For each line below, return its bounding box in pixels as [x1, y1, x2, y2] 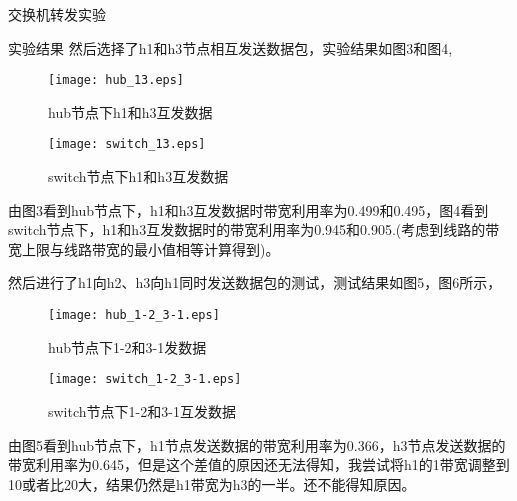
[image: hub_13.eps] [48, 73, 185, 88]
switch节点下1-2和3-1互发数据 [48, 400, 236, 421]
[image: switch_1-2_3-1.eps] [48, 372, 242, 387]
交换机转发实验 [8, 4, 106, 24]
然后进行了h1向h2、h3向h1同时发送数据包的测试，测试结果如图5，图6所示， [8, 272, 502, 293]
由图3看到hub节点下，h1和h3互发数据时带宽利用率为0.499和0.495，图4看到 [8, 199, 489, 220]
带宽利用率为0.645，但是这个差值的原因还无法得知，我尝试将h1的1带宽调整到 [8, 454, 510, 475]
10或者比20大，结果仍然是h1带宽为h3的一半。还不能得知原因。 [8, 473, 416, 494]
